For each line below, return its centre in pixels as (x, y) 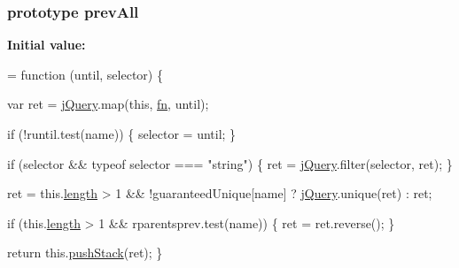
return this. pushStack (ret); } (85, 253)
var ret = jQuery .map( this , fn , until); (108, 104)
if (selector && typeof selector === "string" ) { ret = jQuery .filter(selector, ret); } (230, 163)
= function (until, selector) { (85, 74)
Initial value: (47, 45)
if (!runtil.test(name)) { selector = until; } (122, 134)
